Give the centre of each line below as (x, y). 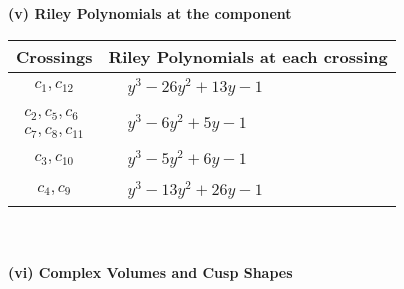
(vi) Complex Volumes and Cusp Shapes (150, 271)
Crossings (54, 56)
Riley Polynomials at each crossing (248, 56)
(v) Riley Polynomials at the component (150, 13)
